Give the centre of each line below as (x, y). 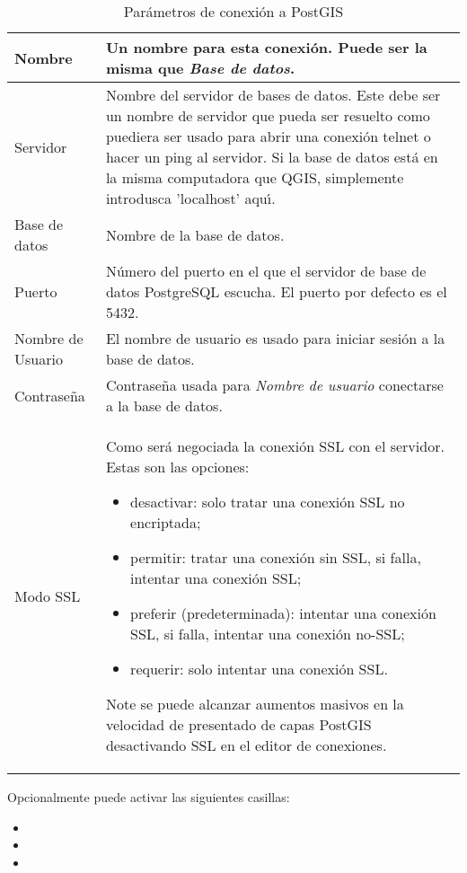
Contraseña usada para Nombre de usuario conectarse (274, 385)
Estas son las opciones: (177, 467)
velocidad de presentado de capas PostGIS (238, 724)
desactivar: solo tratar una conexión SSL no (268, 502)
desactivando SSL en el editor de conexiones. (246, 745)
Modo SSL (48, 595)
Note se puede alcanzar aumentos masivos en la (255, 704)
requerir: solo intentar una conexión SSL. (259, 669)
